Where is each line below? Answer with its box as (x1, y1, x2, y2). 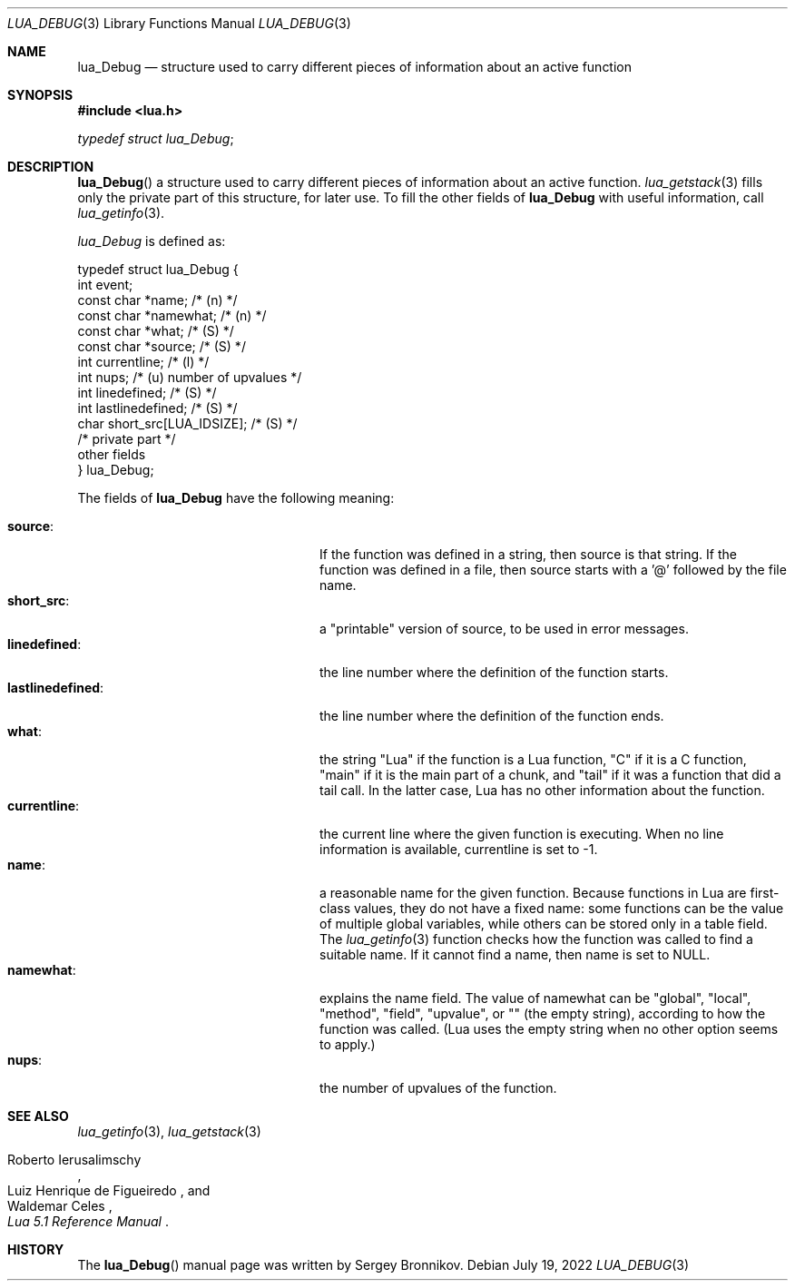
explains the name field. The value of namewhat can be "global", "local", (319, 990, 751, 1006)
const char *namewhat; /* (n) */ (77, 308, 267, 323)
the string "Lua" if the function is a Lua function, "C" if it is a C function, (319, 752, 747, 767)
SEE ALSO (7, 1108, 69, 1124)
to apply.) (319, 1037, 376, 1052)
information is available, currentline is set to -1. (319, 841, 598, 857)
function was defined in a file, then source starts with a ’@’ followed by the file (319, 562, 787, 577)
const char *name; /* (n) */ (77, 292, 238, 308)
